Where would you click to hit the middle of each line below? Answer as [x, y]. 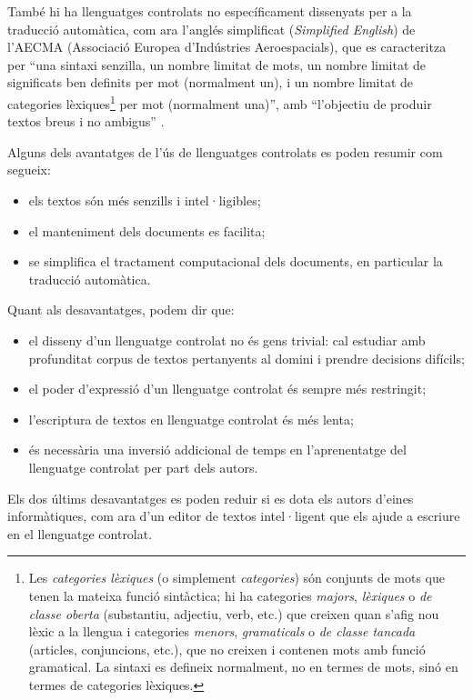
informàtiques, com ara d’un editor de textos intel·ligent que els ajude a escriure [234, 516]
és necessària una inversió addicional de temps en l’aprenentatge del [217, 450]
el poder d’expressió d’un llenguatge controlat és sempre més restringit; [227, 389]
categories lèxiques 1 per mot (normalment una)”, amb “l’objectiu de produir [220, 102]
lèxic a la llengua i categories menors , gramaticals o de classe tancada [222, 631]
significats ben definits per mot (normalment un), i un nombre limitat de [211, 82]
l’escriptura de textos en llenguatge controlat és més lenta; [191, 419]
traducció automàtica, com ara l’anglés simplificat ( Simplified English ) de [211, 29]
